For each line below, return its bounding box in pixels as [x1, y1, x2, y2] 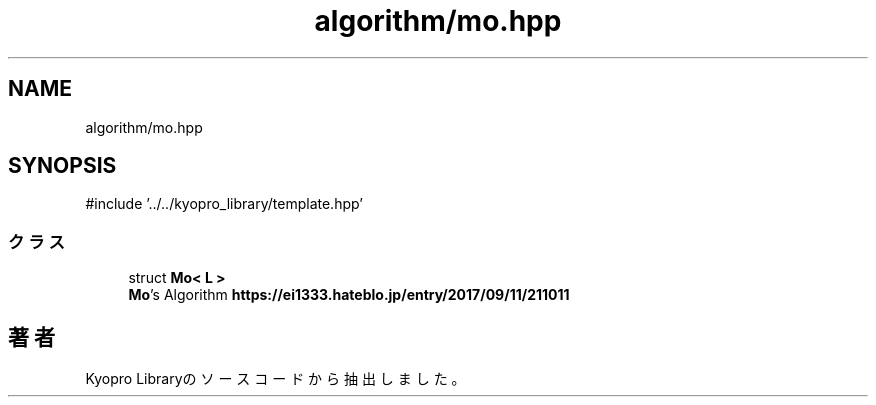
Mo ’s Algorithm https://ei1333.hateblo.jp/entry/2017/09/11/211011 [128, 286, 570, 304]
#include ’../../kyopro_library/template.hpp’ [85, 195, 363, 213]
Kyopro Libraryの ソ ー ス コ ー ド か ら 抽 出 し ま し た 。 [85, 370, 466, 388]
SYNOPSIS [8, 153, 117, 179]
